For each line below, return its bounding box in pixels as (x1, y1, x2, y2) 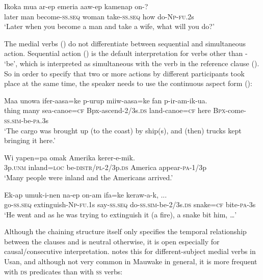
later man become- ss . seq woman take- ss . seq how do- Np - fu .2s (4, 11, 194, 21)
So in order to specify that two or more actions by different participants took (4, 68, 245, 78)
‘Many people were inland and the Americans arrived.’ (4, 172, 173, 182)
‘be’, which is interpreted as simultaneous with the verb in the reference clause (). (4, 58, 259, 68)
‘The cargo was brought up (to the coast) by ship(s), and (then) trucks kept (4, 125, 242, 135)
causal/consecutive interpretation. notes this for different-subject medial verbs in (4, 246, 256, 257)
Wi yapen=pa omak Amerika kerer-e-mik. (4, 152, 135, 162)
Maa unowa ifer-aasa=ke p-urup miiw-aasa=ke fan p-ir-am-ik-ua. (4, 95, 207, 105)
